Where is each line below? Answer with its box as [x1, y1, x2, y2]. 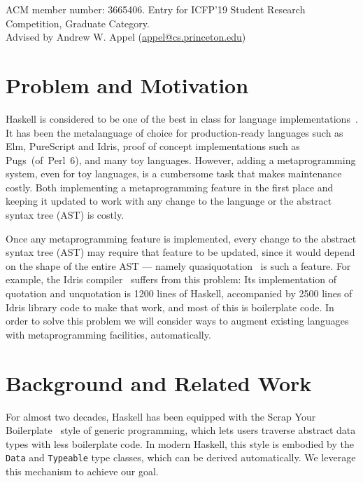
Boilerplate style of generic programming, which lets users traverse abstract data [6, 423, 356, 437]
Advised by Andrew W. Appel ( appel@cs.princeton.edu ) [6, 29, 246, 44]
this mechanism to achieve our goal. [6, 463, 159, 478]
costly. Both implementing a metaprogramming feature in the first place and [6, 179, 334, 194]
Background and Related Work [6, 368, 312, 397]
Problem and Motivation [6, 70, 249, 99]
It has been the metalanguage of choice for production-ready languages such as [6, 125, 343, 140]
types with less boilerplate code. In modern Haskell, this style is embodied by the [6, 436, 354, 451]
